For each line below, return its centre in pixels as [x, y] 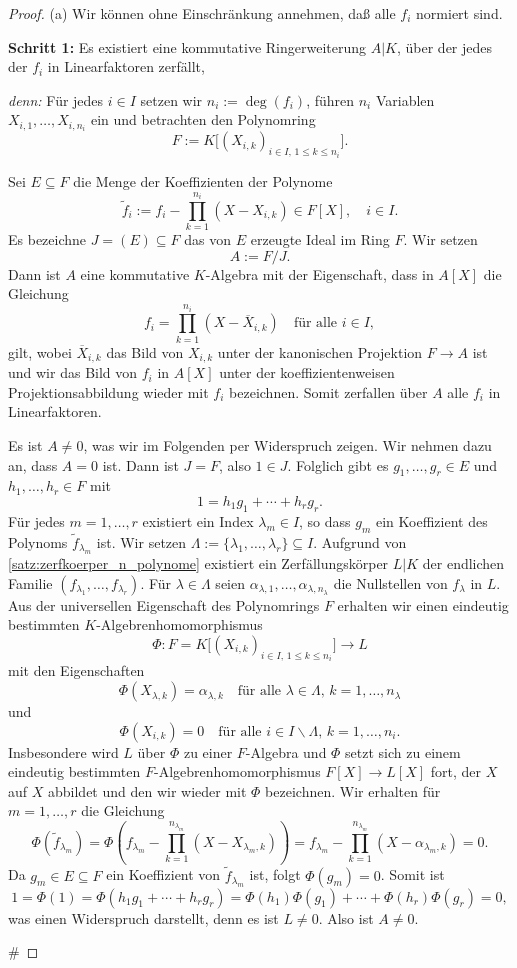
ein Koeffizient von [163, 874]
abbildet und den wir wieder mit [147, 790]
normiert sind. [459, 13]
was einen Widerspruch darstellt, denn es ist [143, 917]
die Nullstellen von [390, 582]
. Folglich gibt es [338, 464]
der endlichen [463, 563]
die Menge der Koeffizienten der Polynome [203, 180]
